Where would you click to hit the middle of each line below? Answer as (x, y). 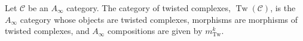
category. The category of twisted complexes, (149, 8)
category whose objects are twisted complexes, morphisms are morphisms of (159, 19)
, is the (283, 8)
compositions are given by (155, 31)
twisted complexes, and (47, 31)
